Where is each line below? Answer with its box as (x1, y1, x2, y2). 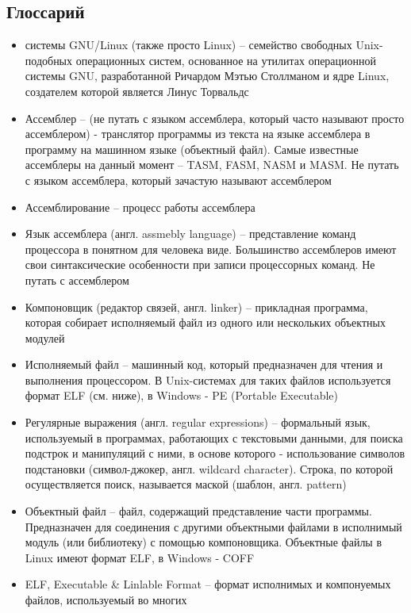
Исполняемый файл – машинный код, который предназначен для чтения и (25, 356, 383, 373)
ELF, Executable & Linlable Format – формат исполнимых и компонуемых (25, 576, 391, 592)
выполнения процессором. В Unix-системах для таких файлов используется (25, 371, 391, 388)
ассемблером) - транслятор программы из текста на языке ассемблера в (25, 125, 371, 142)
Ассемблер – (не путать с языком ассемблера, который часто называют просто (25, 109, 405, 126)
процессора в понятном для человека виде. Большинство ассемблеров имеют (25, 240, 397, 257)
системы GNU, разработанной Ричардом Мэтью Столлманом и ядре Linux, (25, 67, 390, 84)
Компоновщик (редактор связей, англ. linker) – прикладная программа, (25, 298, 368, 315)
